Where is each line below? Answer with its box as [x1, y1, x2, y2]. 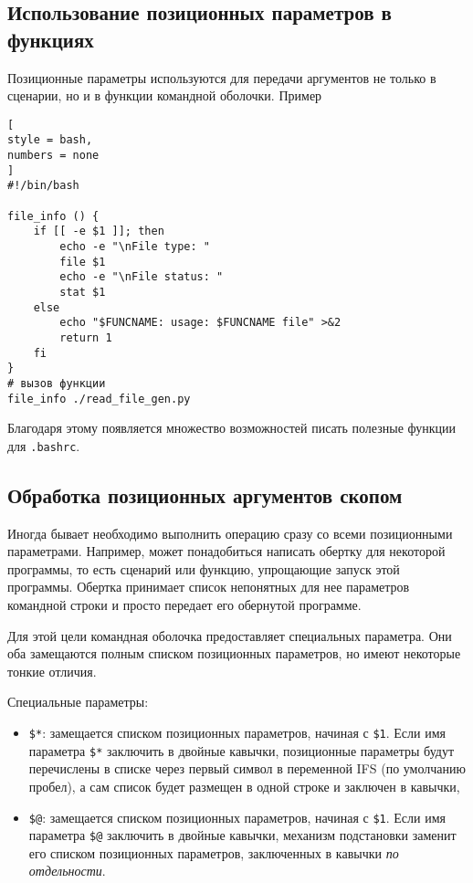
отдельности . [28, 861, 106, 880]
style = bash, [7, 133, 93, 147]
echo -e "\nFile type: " [59, 240, 210, 254]
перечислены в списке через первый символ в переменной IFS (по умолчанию [28, 759, 466, 778]
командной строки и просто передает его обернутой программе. [7, 595, 362, 615]
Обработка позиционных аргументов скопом [7, 480, 403, 509]
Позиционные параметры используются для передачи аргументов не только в [7, 68, 436, 87]
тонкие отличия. [7, 661, 97, 680]
